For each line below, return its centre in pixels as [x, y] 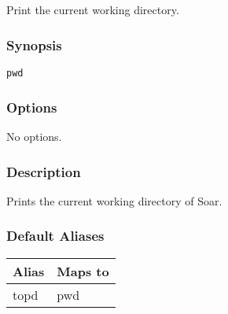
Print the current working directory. [93, 10]
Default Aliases [55, 236]
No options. [34, 137]
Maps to [83, 271]
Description [44, 171]
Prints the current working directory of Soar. [114, 200]
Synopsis [34, 44]
